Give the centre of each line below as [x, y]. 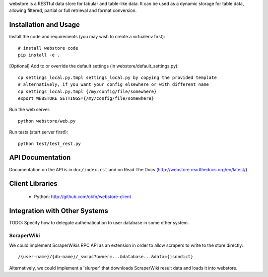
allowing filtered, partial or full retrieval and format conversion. [73, 10]
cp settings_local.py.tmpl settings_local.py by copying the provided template [117, 77]
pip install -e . [39, 55]
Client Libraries [33, 184]
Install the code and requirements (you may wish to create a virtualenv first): [87, 37]
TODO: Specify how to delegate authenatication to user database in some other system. [99, 222]
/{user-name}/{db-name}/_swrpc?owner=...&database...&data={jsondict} [106, 257]
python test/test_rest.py [50, 143]
